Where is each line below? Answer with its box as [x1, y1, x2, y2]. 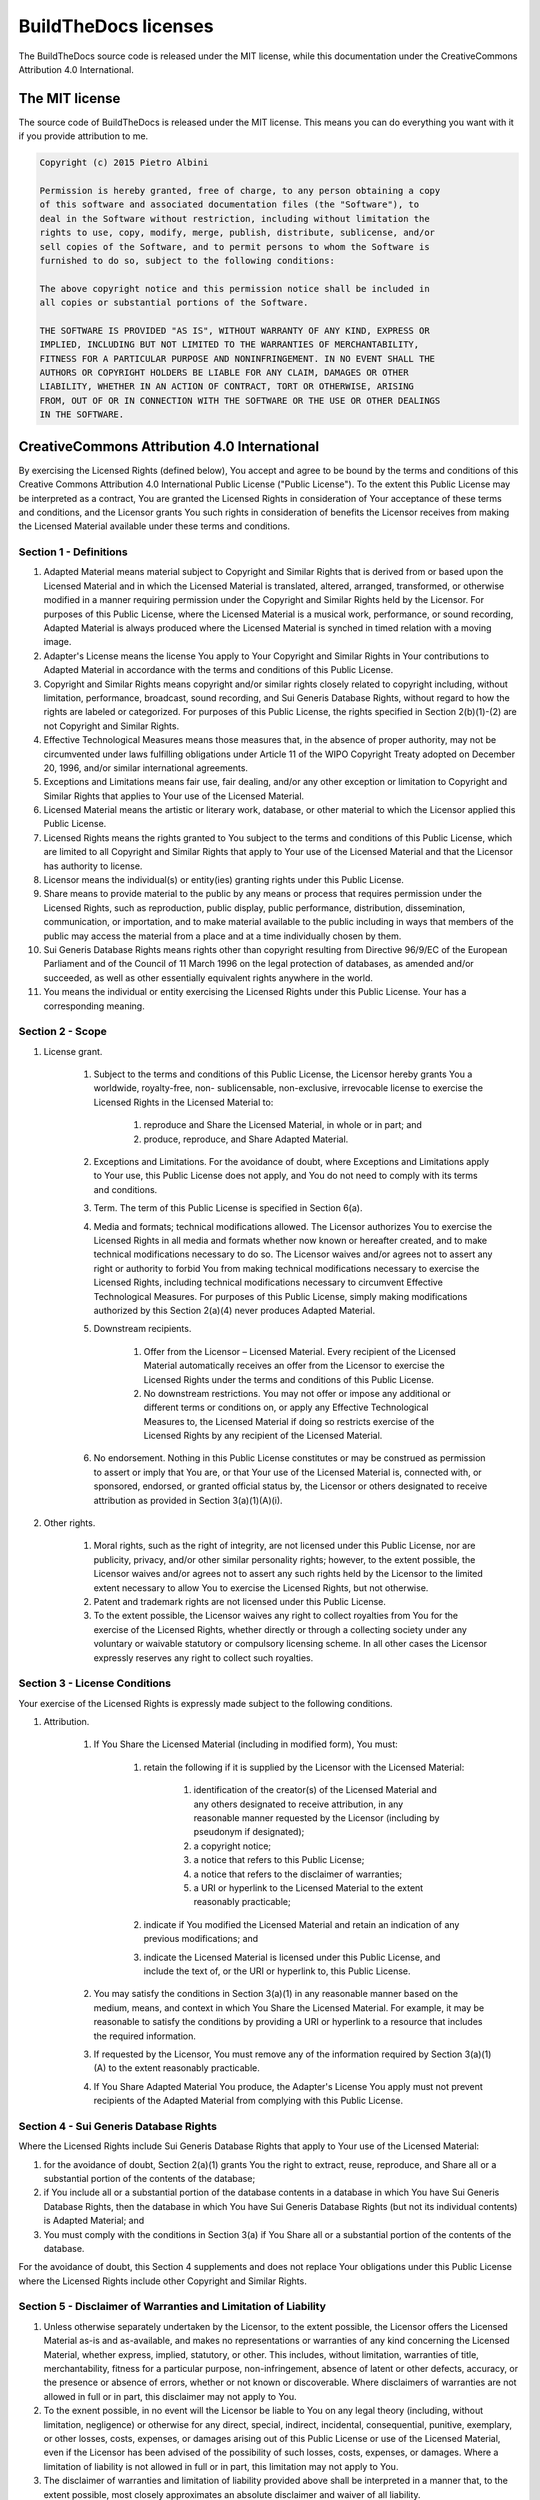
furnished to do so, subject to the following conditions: [39, 255, 335, 266]
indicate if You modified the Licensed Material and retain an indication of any [143, 1918, 460, 1930]
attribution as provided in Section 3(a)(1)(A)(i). [93, 1494, 284, 1506]
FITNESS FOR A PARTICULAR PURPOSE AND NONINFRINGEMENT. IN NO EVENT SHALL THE [39, 353, 435, 364]
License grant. [43, 1045, 103, 1057]
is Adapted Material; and [43, 2215, 145, 2227]
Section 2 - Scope [18, 1025, 107, 1039]
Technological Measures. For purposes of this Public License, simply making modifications [93, 1290, 468, 1302]
